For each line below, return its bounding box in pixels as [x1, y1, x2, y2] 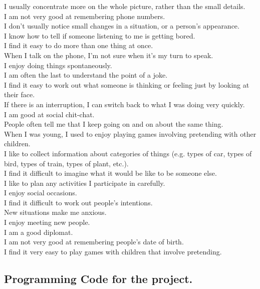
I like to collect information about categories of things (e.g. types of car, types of [4, 148, 252, 158]
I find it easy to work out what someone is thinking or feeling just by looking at [4, 79, 249, 90]
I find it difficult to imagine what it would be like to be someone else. [4, 168, 217, 178]
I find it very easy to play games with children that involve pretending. [4, 246, 222, 256]
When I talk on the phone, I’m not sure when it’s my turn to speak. [4, 50, 213, 60]
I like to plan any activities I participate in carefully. [4, 177, 165, 188]
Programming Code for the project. [4, 270, 193, 286]
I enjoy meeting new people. [4, 217, 90, 227]
